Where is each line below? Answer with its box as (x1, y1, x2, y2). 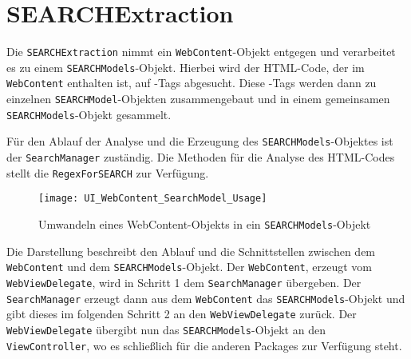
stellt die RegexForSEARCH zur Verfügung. (6, 164, 209, 181)
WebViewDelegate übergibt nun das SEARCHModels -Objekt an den (6, 321, 326, 337)
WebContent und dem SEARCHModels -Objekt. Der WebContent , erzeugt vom (6, 258, 373, 275)
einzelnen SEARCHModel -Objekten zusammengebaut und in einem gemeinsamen (6, 90, 390, 107)
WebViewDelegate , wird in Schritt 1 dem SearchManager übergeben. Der (6, 273, 362, 290)
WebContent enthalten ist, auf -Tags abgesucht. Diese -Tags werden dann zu (6, 74, 377, 91)
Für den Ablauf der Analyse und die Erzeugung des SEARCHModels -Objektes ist (6, 133, 393, 150)
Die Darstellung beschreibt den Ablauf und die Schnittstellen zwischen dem (6, 242, 376, 259)
